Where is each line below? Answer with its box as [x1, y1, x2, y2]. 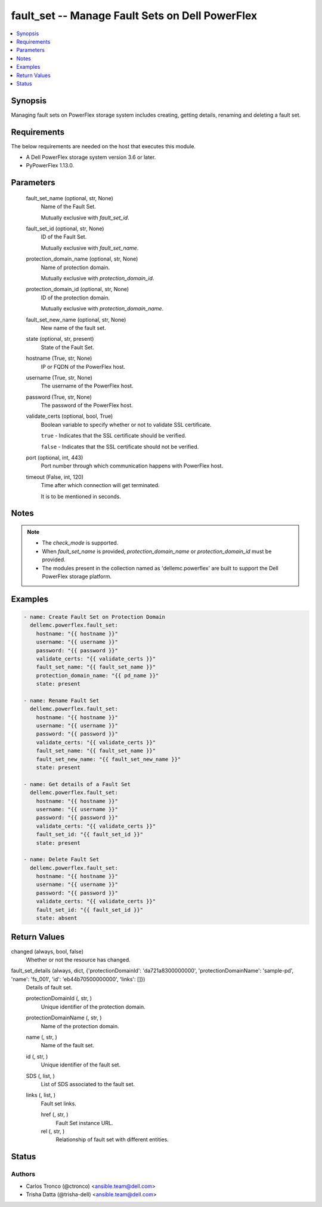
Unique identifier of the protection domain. [41, 1003, 145, 1010]
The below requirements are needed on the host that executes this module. [11, 142, 196, 149]
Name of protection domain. [41, 264, 110, 271]
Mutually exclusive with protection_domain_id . [41, 275, 154, 282]
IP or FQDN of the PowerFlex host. [41, 363, 125, 370]
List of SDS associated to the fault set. [41, 1081, 135, 1087]
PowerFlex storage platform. [42, 573, 112, 580]
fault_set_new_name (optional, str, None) [26, 316, 126, 323]
